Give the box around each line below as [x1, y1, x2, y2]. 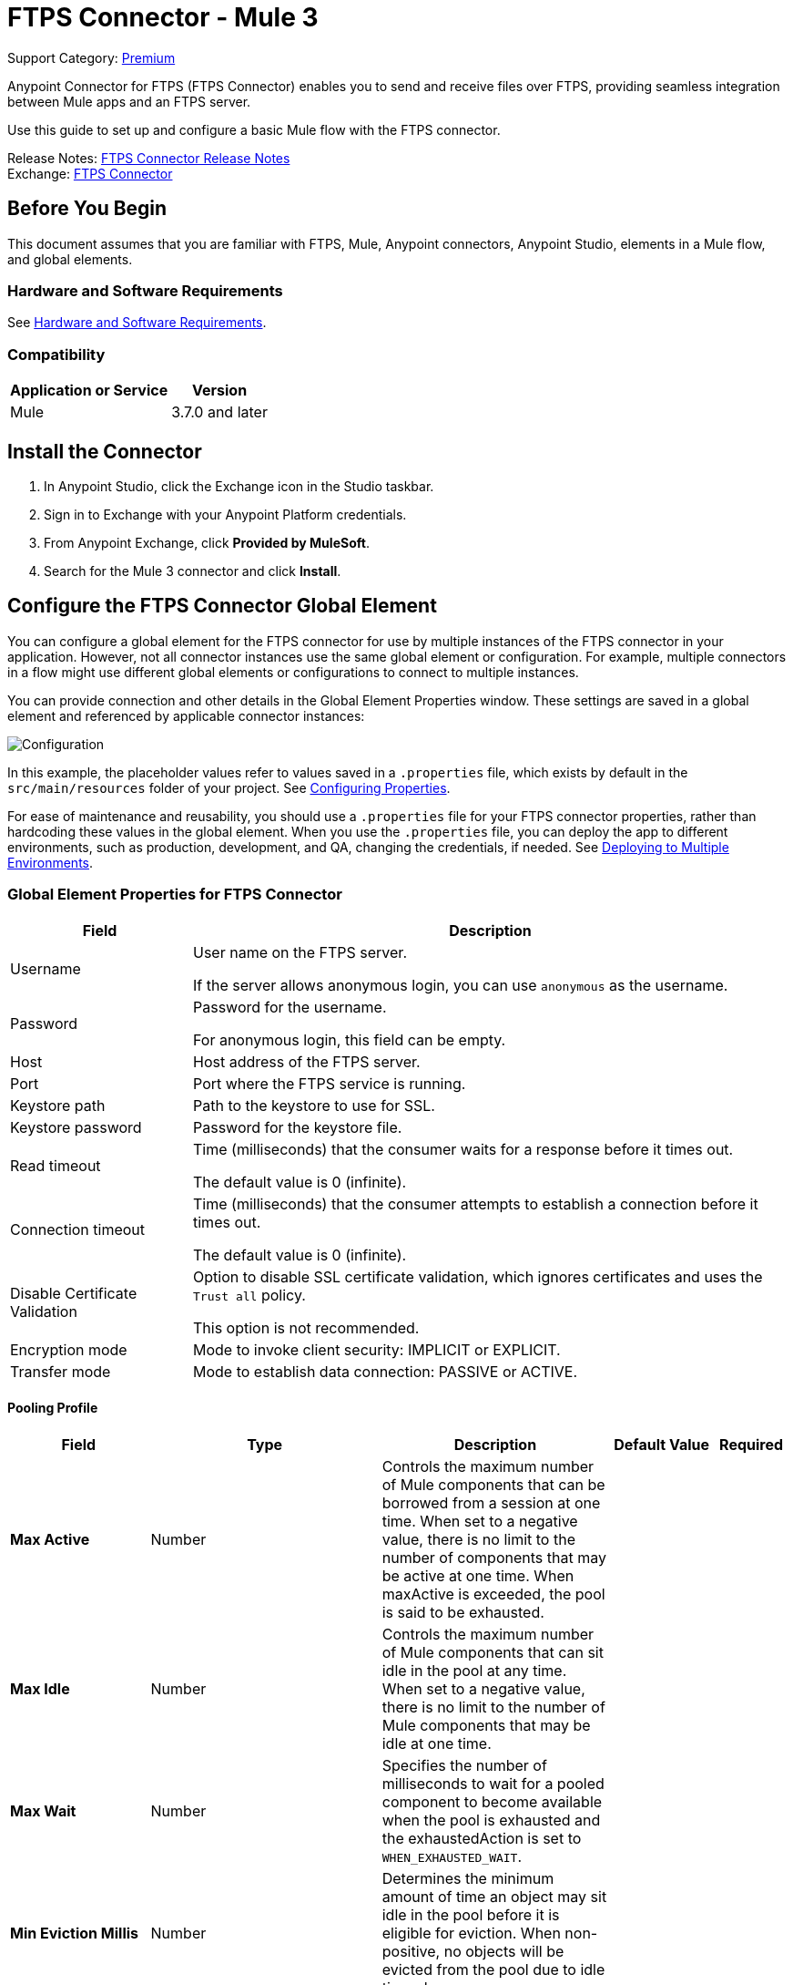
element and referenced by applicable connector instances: [7, 707, 365, 724]
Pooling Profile [7, 1400, 98, 1416]
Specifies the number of [381, 1755, 547, 1774]
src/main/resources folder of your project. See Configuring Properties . [7, 779, 451, 796]
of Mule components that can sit [381, 1642, 604, 1661]
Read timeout [10, 1156, 101, 1175]
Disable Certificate [10, 1283, 137, 1302]
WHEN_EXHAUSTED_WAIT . [381, 1846, 523, 1866]
